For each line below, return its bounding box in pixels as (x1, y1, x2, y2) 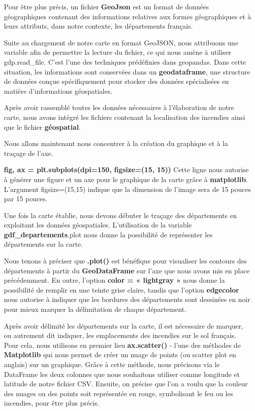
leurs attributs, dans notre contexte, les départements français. (4, 21, 193, 31)
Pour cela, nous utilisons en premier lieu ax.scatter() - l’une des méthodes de (4, 339, 241, 350)
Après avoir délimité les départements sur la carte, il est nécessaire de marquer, (4, 320, 244, 331)
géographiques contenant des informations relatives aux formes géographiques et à (4, 11, 251, 21)
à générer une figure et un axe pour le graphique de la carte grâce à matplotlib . (4, 174, 248, 184)
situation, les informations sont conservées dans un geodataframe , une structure (4, 66, 251, 76)
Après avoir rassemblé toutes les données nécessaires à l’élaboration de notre (4, 102, 234, 112)
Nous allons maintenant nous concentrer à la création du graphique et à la (4, 138, 228, 149)
